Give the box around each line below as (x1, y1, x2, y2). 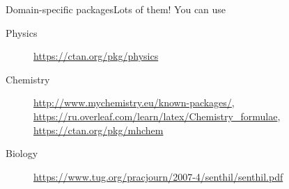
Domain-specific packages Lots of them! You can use (6, 2, 226, 16)
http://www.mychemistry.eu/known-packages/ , (33, 95, 235, 110)
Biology (6, 146, 38, 161)
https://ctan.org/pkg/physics (33, 49, 159, 63)
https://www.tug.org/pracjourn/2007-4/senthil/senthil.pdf (33, 169, 283, 183)
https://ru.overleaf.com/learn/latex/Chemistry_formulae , (33, 108, 281, 123)
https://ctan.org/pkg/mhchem (33, 122, 164, 137)
